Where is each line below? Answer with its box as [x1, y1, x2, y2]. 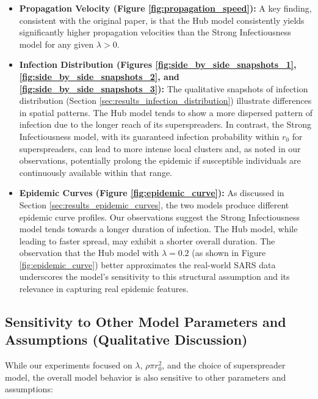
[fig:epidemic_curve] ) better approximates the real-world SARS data [19, 258, 276, 271]
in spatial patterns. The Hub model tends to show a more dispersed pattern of [19, 106, 313, 119]
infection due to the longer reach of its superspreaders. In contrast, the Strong [19, 118, 312, 131]
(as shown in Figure [192, 246, 266, 259]
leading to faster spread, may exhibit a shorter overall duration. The [19, 234, 275, 247]
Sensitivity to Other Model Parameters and [5, 312, 286, 331]
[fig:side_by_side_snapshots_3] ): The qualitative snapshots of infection [19, 82, 308, 95]
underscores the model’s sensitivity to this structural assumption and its [19, 270, 290, 283]
